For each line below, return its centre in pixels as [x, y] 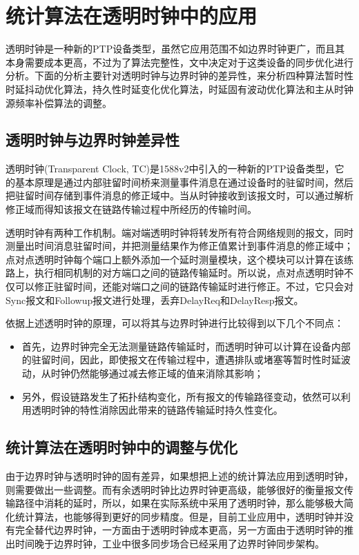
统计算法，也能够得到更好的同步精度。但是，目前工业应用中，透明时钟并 [179, 516]
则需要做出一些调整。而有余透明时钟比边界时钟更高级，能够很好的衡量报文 [175, 489]
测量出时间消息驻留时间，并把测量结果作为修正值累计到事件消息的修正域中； [179, 246]
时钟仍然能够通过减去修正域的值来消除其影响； [157, 373]
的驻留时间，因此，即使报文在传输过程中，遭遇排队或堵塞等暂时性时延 [181, 360]
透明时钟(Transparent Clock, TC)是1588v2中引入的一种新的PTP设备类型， [170, 169]
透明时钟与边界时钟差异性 [93, 140]
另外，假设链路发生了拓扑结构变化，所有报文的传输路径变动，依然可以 [181, 396]
